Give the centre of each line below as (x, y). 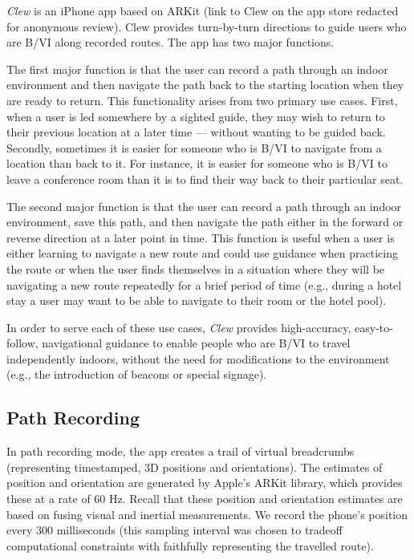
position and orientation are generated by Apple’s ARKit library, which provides (205, 483)
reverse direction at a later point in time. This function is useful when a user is (201, 237)
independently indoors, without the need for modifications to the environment (198, 358)
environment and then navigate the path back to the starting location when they (205, 85)
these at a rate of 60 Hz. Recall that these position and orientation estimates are (205, 499)
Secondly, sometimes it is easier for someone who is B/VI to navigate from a (194, 147)
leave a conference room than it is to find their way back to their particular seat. (205, 179)
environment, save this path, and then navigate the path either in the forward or (205, 222)
